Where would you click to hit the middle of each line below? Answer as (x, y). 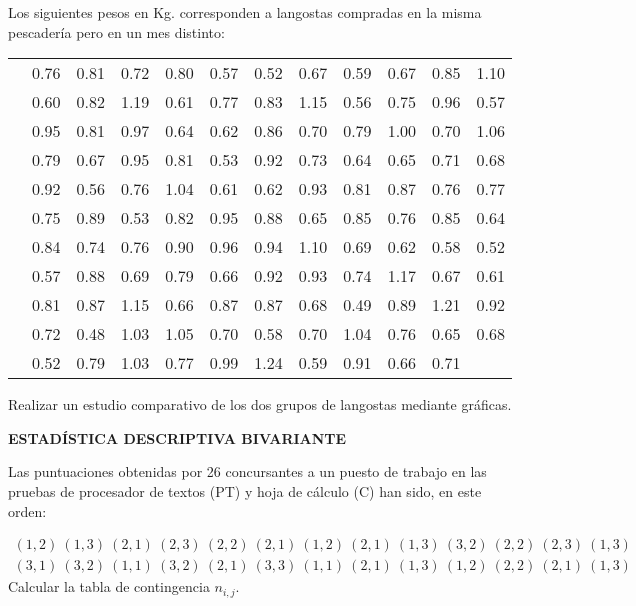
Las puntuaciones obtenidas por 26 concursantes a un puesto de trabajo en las (247, 471)
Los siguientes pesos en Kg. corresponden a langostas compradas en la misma (245, 12)
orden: (27, 510)
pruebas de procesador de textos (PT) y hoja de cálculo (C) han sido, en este (245, 490)
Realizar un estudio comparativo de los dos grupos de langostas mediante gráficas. (260, 404)
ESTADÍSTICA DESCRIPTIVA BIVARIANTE (177, 437)
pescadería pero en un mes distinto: (116, 31)
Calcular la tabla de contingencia (109, 586)
